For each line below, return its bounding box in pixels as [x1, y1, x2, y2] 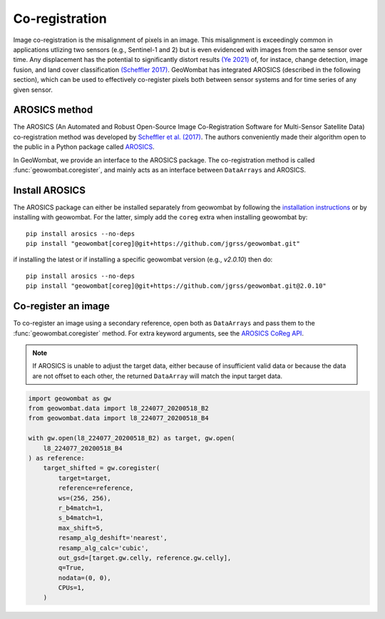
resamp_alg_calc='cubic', [58, 543, 149, 552]
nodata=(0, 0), [58, 573, 112, 582]
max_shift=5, [58, 524, 104, 532]
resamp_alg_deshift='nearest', [58, 534, 168, 542]
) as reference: [28, 454, 86, 462]
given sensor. [13, 85, 53, 94]
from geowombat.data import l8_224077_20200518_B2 [28, 405, 210, 412]
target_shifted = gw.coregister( [43, 464, 160, 472]
